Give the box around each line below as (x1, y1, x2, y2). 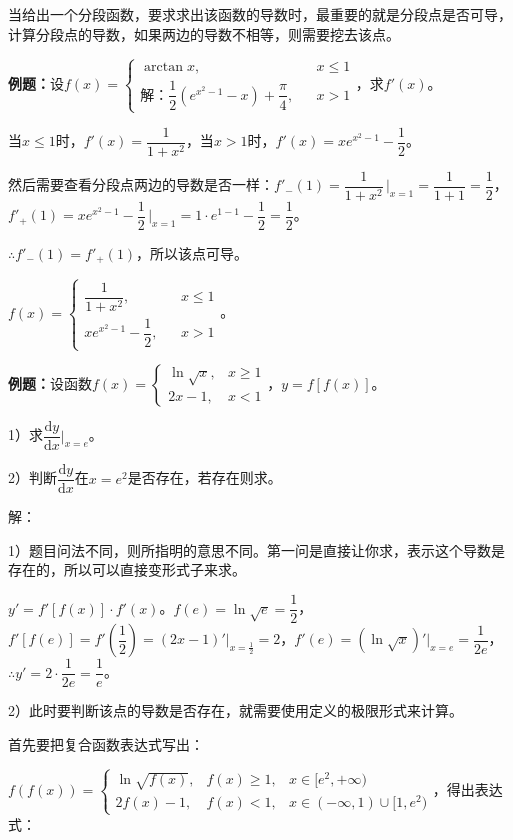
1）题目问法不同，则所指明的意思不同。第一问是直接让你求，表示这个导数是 (8, 539, 505, 560)
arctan (144, 60, 184, 75)
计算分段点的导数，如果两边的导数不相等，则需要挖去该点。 (8, 23, 400, 44)
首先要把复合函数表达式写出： (8, 733, 204, 754)
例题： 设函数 (8, 373, 92, 394)
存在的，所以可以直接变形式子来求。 (8, 559, 246, 580)
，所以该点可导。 (136, 243, 249, 263)
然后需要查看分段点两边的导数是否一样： (8, 174, 274, 195)
